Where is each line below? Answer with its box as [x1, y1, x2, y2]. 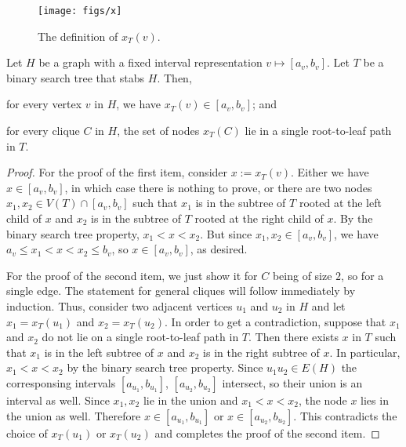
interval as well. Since [6, 391, 110, 408]
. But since [200, 225, 252, 242]
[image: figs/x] [38, 5, 122, 16]
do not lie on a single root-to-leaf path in [42, 329, 239, 345]
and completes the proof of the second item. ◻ [154, 424, 380, 441]
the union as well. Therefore [6, 407, 141, 423]
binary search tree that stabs [6, 69, 145, 85]
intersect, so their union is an [222, 374, 363, 391]
